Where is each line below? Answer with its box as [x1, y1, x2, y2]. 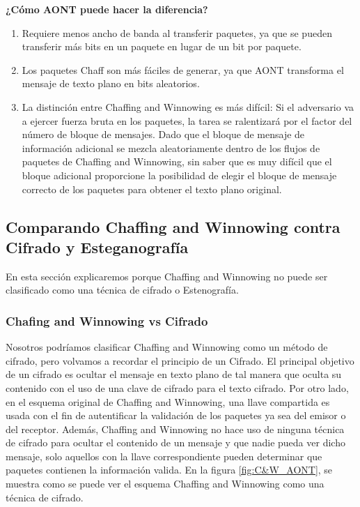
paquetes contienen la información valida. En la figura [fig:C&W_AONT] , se [6, 462, 333, 477]
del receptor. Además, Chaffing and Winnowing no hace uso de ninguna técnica [6, 421, 345, 436]
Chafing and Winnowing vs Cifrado [6, 312, 208, 329]
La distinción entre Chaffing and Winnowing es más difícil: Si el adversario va [22, 99, 354, 114]
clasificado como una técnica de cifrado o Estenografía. [6, 282, 239, 297]
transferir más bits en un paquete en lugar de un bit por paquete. [22, 39, 302, 54]
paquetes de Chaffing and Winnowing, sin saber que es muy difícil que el [22, 154, 332, 169]
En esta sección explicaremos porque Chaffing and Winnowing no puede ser [6, 268, 328, 283]
